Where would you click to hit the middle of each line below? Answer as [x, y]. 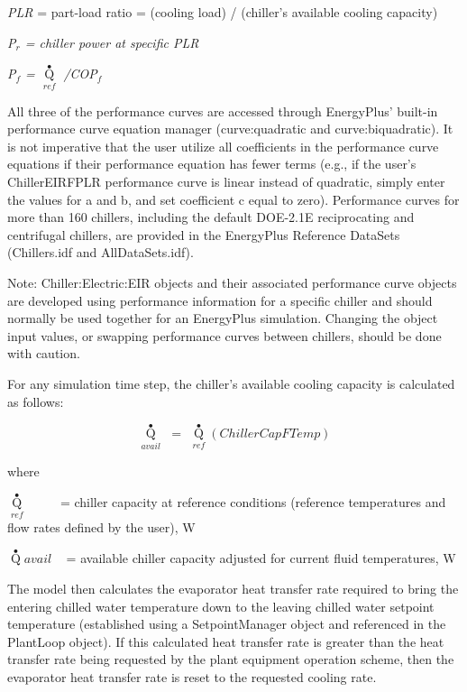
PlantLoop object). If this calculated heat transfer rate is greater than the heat [226, 641]
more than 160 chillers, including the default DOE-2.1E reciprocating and [211, 217]
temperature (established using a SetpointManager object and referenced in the [227, 624]
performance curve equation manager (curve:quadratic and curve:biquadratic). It [230, 129]
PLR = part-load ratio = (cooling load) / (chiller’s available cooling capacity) [223, 12]
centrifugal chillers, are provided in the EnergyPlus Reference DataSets [204, 234]
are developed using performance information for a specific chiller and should [220, 300]
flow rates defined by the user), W [101, 526]
